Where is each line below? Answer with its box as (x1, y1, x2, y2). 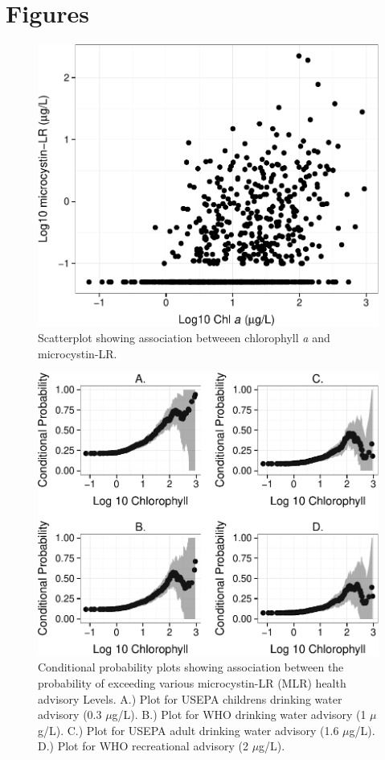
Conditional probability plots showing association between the (38, 659, 344, 675)
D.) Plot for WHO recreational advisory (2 (38, 737, 248, 754)
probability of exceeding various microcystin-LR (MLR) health (38, 675, 346, 692)
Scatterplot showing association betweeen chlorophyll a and (38, 329, 330, 346)
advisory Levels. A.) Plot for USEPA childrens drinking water (38, 690, 342, 707)
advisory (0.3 (38, 706, 102, 723)
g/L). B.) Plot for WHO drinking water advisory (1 (112, 706, 367, 723)
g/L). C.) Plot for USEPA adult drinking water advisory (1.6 (38, 721, 339, 738)
